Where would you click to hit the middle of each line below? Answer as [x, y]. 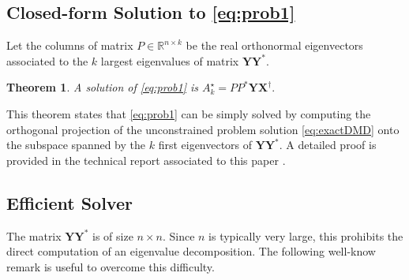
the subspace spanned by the [76, 145]
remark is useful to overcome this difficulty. [111, 266]
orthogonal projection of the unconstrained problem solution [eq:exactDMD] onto [203, 129]
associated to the [47, 60]
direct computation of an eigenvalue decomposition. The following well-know [191, 251]
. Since [178, 235]
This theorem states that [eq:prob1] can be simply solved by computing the [189, 113]
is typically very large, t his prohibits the [306, 235]
